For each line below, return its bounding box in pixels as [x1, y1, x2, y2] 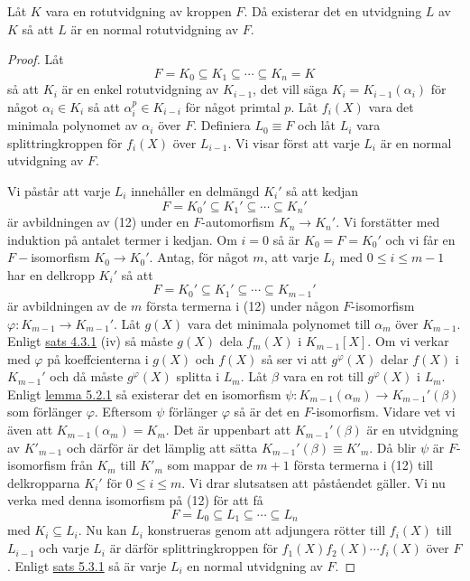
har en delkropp [7, 265, 95, 284]
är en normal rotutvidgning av [70, 19, 239, 38]
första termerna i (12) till [293, 455, 433, 474]
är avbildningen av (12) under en [7, 212, 189, 231]
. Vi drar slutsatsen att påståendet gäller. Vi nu [181, 473, 446, 492]
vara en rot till [282, 367, 364, 386]
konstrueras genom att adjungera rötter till [147, 520, 386, 539]
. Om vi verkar [367, 332, 449, 351]
